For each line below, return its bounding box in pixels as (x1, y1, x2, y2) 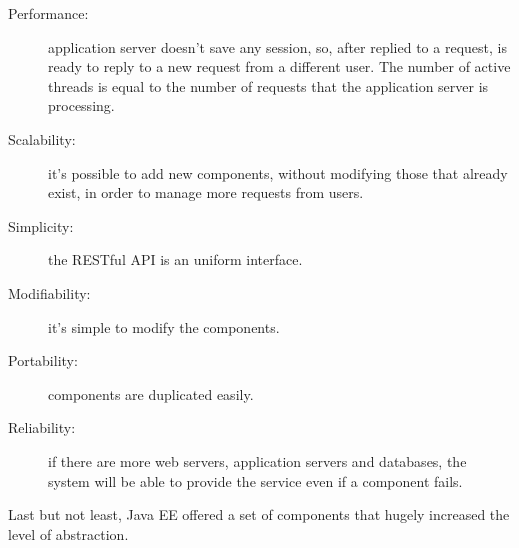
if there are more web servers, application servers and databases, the (48, 450, 467, 471)
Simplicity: (8, 215, 74, 236)
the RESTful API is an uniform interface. (48, 249, 303, 270)
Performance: (8, 3, 89, 23)
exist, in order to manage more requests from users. (48, 182, 364, 203)
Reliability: (8, 417, 76, 438)
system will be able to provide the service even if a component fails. (48, 470, 463, 491)
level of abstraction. (8, 523, 129, 544)
